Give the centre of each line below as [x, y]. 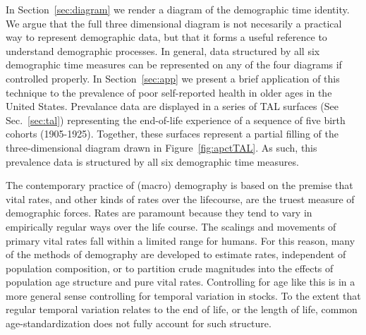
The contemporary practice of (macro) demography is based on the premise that [179, 185]
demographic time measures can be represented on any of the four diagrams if [174, 65]
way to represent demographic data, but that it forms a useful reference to [166, 37]
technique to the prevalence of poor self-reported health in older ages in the [169, 92]
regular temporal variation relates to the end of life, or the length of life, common [182, 309]
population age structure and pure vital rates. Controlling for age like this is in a [181, 282]
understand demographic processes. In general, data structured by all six [163, 50]
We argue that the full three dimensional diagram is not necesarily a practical [174, 23]
